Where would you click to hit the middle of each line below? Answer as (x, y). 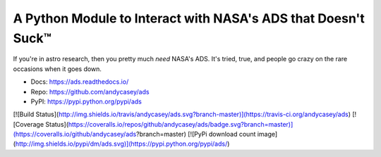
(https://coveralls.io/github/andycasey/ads (75, 134)
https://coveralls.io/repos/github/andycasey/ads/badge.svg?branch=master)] (181, 124)
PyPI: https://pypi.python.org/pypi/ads (86, 101)
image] (267, 134)
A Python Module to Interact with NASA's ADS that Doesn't (189, 18)
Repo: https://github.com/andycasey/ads (90, 92)
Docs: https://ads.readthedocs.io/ (80, 82)
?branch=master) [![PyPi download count (196, 134)
